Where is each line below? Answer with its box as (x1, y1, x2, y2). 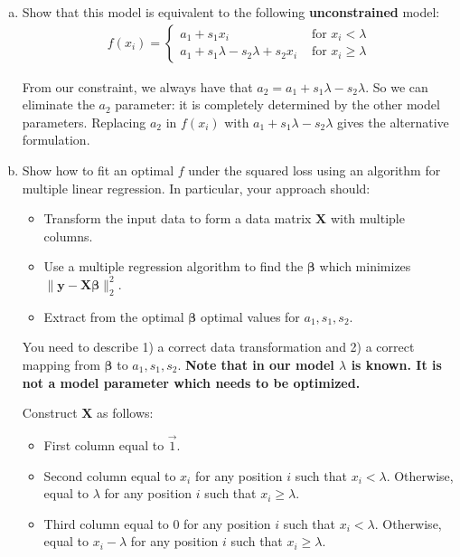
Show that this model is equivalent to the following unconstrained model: (22, 3, 440, 21)
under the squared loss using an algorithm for (188, 161, 441, 179)
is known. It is (351, 354, 442, 373)
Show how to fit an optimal (22, 161, 174, 179)
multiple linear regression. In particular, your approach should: (22, 178, 371, 197)
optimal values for (201, 307, 300, 326)
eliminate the (22, 95, 95, 114)
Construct (22, 403, 78, 422)
